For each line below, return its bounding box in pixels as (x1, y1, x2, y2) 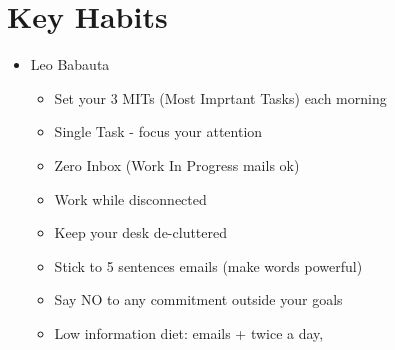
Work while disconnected (54, 188, 207, 209)
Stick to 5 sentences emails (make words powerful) (54, 255, 363, 276)
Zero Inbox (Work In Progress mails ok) (54, 154, 300, 175)
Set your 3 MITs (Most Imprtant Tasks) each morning (54, 87, 387, 108)
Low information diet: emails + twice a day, (54, 322, 324, 343)
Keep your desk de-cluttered (54, 222, 228, 243)
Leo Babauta (30, 54, 110, 75)
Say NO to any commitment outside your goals (54, 289, 343, 310)
